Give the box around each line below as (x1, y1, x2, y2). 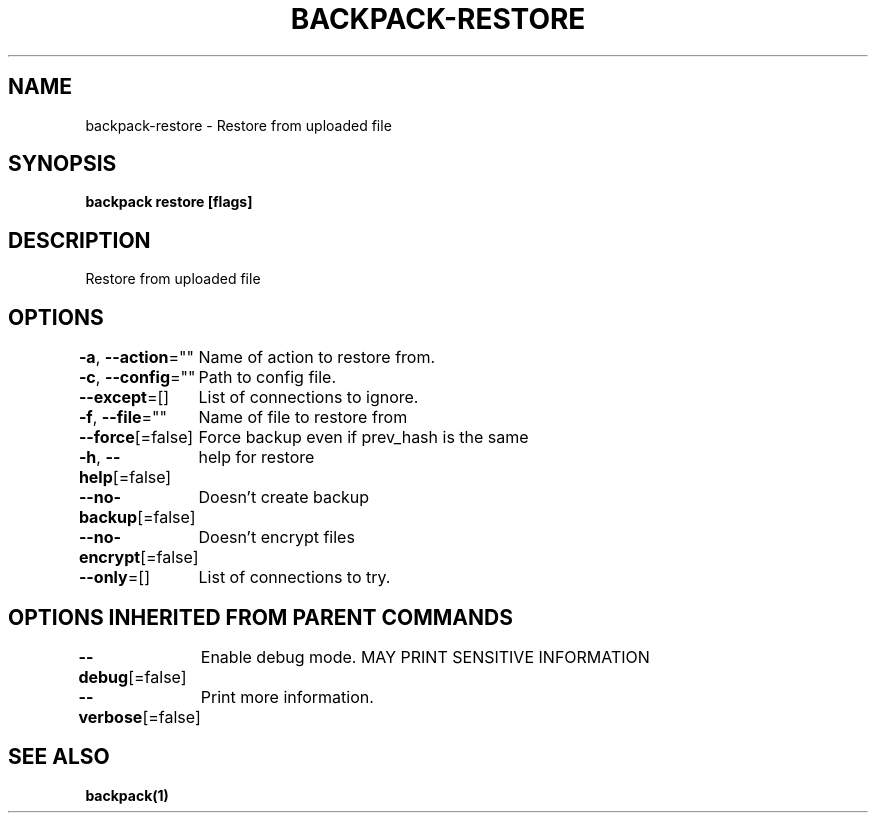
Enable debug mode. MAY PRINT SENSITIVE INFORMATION (200, 646, 650, 667)
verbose (78, 706, 143, 727)
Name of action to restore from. (198, 347, 436, 368)
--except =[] (78, 387, 170, 408)
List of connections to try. (198, 567, 391, 588)
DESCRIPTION (8, 227, 151, 253)
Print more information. (200, 686, 374, 707)
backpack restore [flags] (85, 193, 253, 211)
